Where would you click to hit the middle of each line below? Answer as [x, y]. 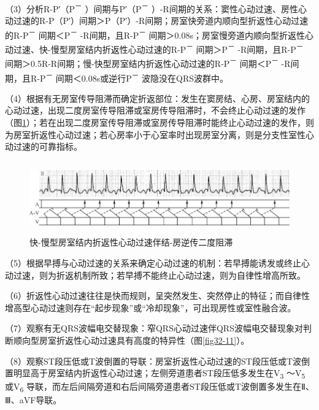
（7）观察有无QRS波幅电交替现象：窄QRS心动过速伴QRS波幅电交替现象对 [154, 328]
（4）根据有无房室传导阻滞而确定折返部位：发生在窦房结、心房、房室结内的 [157, 98]
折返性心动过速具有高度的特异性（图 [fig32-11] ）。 [153, 340]
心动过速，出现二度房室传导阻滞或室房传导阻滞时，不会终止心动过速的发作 [155, 110]
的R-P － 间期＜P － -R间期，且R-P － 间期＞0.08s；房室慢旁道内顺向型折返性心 [159, 34]
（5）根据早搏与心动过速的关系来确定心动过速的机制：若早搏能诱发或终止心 [157, 263]
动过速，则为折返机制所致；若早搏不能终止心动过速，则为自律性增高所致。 [155, 275]
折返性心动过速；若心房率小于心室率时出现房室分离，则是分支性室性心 [172, 134]
